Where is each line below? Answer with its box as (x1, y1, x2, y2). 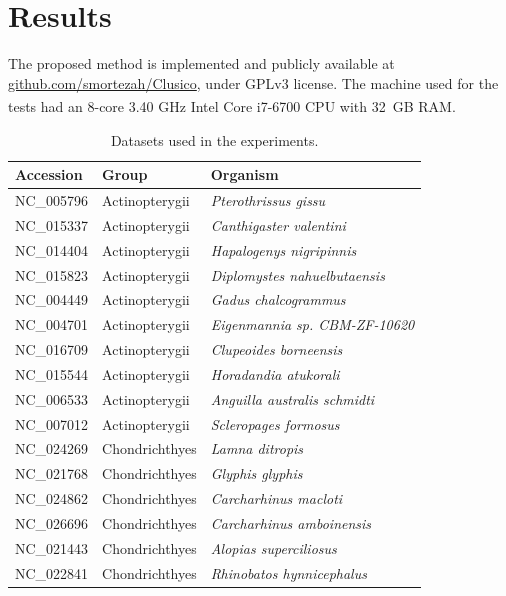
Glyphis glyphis (210, 463, 303, 484)
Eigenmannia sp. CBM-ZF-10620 (210, 314, 415, 335)
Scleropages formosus (210, 413, 340, 434)
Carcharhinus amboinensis (210, 512, 372, 533)
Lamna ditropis (210, 438, 304, 459)
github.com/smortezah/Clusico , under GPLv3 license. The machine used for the (8, 72, 499, 93)
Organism (210, 164, 279, 185)
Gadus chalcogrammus (210, 289, 346, 310)
